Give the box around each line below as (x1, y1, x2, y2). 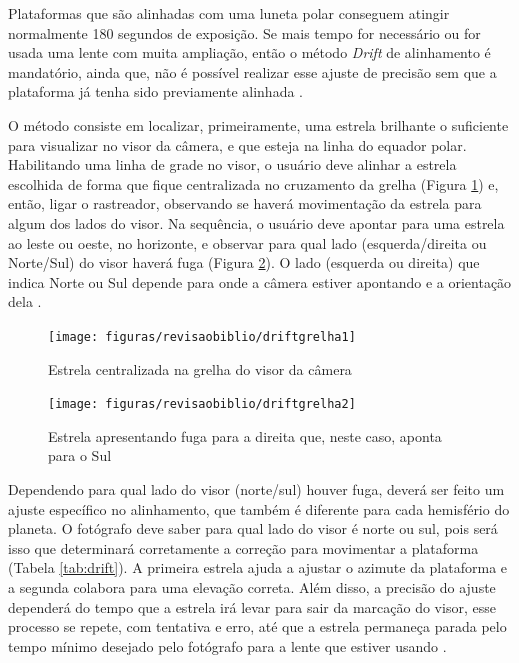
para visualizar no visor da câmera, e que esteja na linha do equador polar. (8, 134, 467, 155)
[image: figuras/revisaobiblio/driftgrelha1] (48, 329, 356, 344)
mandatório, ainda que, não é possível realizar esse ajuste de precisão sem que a (8, 61, 497, 82)
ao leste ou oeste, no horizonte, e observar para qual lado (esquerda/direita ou (8, 232, 487, 253)
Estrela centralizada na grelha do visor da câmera (48, 358, 352, 379)
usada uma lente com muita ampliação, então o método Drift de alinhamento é (8, 42, 491, 63)
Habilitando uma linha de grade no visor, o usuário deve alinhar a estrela (8, 154, 457, 175)
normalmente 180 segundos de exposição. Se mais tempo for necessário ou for (8, 22, 481, 43)
